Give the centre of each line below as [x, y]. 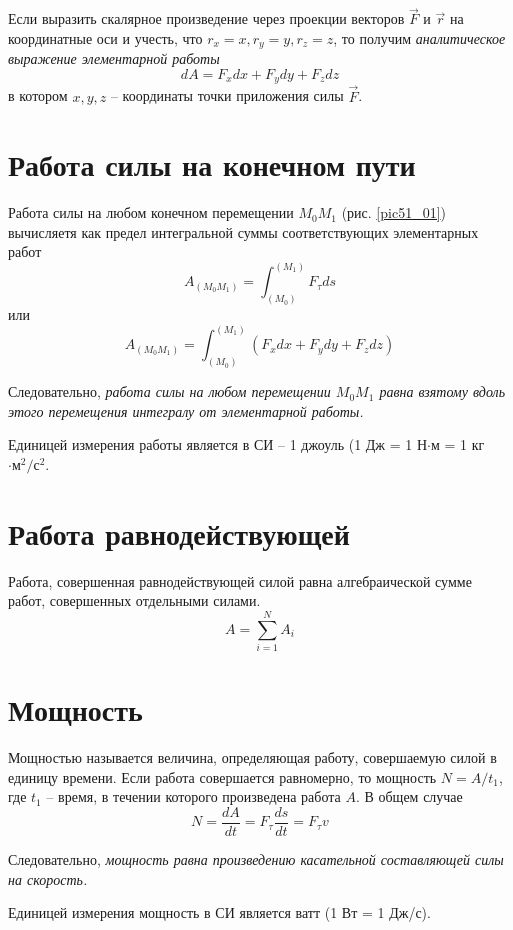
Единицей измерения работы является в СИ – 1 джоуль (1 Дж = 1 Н [218, 444]
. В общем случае [409, 796]
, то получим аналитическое [419, 37]
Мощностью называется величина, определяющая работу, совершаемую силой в [252, 757]
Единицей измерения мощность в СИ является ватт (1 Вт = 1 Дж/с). [219, 912]
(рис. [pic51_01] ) [393, 212]
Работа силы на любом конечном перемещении [151, 212]
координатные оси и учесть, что [105, 37]
